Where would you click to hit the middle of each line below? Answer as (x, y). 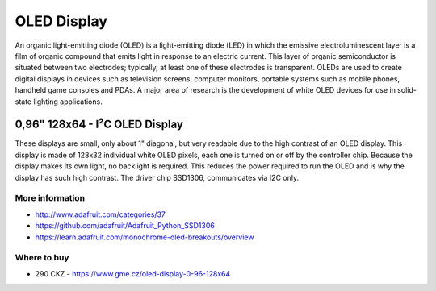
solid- (407, 90)
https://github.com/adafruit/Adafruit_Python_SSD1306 (125, 226)
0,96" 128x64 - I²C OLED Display (99, 125)
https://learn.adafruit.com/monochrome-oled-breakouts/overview (145, 237)
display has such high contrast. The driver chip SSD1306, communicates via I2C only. (157, 177)
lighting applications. (68, 102)
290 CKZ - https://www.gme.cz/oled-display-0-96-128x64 (133, 273)
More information (50, 198)
